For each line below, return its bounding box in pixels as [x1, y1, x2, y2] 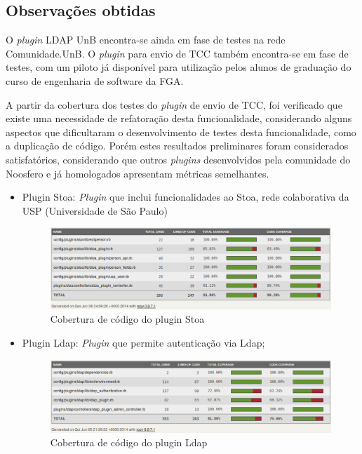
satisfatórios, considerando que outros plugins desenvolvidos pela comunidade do [6, 152, 351, 166]
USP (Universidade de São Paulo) [22, 203, 168, 218]
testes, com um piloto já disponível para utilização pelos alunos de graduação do [6, 60, 351, 74]
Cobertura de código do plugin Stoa [50, 312, 205, 326]
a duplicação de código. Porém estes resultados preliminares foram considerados [6, 138, 349, 153]
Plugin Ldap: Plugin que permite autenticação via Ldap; [22, 335, 265, 349]
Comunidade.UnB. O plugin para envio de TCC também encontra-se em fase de [6, 46, 349, 60]
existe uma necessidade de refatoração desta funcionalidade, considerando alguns [6, 111, 352, 126]
